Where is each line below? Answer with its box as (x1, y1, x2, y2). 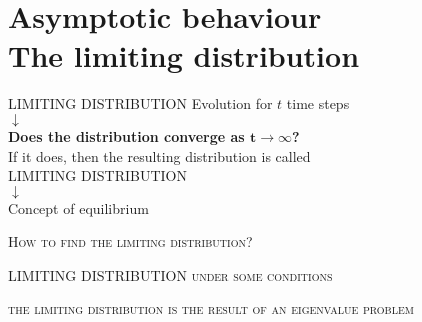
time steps (286, 93, 350, 114)
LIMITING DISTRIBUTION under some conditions (8, 264, 333, 285)
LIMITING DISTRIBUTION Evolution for (8, 93, 273, 114)
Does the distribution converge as (8, 125, 245, 146)
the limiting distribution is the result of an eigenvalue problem (8, 298, 414, 319)
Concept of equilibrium (8, 197, 149, 218)
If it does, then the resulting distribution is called (8, 145, 311, 166)
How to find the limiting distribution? (8, 231, 253, 252)
